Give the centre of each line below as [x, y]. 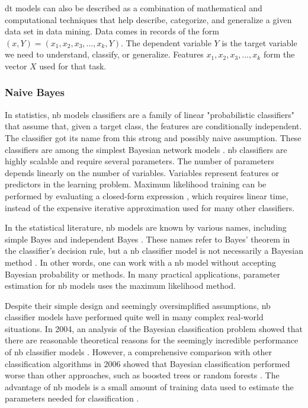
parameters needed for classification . [72, 398]
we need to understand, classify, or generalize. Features [104, 54]
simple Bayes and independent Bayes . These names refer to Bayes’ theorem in [147, 239]
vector [16, 66]
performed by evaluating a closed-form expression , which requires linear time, [147, 195]
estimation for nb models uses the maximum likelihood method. [121, 286]
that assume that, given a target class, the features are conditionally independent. [153, 126]
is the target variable [259, 42]
